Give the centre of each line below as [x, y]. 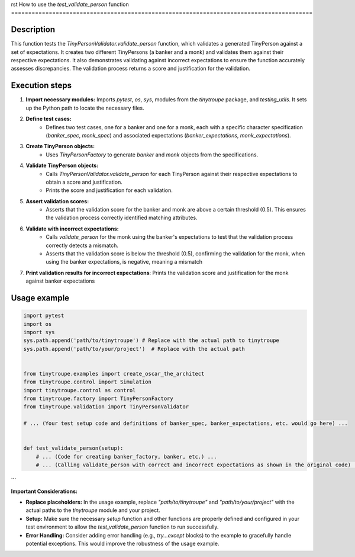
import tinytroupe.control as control [80, 390]
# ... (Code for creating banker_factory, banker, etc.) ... [126, 457]
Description [33, 30]
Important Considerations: [44, 491]
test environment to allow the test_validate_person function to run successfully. [122, 527]
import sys [39, 332]
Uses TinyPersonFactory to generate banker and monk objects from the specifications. [152, 155]
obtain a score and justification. [84, 182]
